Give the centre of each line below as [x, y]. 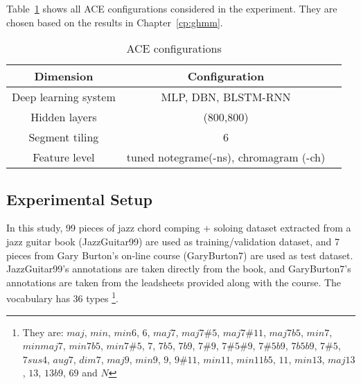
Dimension [64, 76]
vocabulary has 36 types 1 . [62, 297]
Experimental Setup [79, 199]
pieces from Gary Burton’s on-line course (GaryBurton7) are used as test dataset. [180, 255]
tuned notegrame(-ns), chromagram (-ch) [226, 157]
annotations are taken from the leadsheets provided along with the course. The [174, 282]
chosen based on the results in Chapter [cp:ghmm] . [115, 22]
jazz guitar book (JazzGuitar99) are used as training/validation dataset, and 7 [173, 241]
